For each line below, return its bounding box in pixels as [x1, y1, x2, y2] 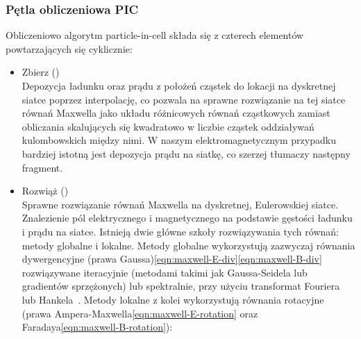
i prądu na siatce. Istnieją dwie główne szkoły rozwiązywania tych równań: [22, 224, 339, 238]
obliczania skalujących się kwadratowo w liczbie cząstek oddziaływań [22, 119, 314, 133]
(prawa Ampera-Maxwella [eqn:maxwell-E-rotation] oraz [22, 306, 258, 320]
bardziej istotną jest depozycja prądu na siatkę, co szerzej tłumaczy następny [22, 146, 351, 160]
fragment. [22, 160, 63, 174]
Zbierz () [22, 65, 60, 79]
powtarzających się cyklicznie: [6, 41, 133, 56]
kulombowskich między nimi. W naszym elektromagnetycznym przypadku [22, 133, 336, 147]
